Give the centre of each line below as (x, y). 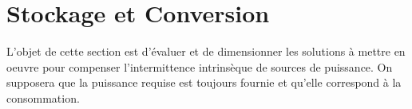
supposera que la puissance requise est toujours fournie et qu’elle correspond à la (204, 82)
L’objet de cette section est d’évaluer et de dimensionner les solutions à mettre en (206, 51)
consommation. (43, 97)
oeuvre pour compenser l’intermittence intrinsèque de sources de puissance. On (200, 66)
